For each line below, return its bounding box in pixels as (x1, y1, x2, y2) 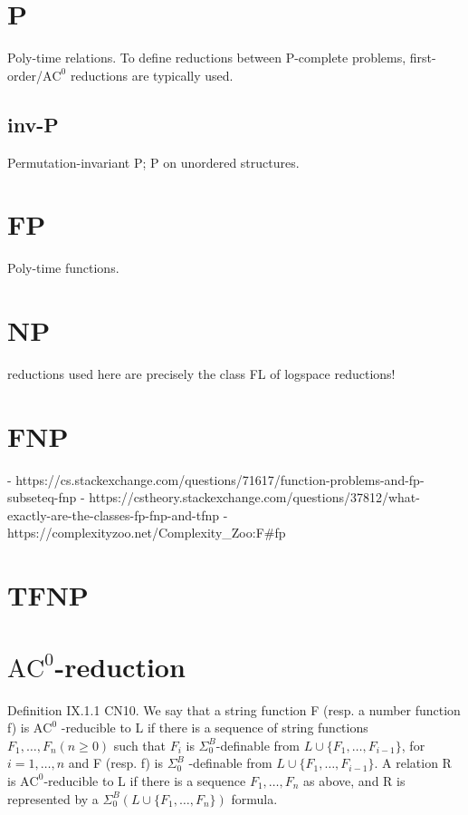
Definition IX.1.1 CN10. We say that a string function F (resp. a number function (7, 700, 461, 719)
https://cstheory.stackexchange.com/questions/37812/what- (89, 488, 420, 507)
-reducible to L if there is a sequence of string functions (61, 718, 368, 737)
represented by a (7, 789, 99, 808)
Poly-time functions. (7, 258, 119, 277)
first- (409, 48, 436, 67)
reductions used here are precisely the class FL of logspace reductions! (7, 364, 396, 383)
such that (113, 735, 167, 754)
